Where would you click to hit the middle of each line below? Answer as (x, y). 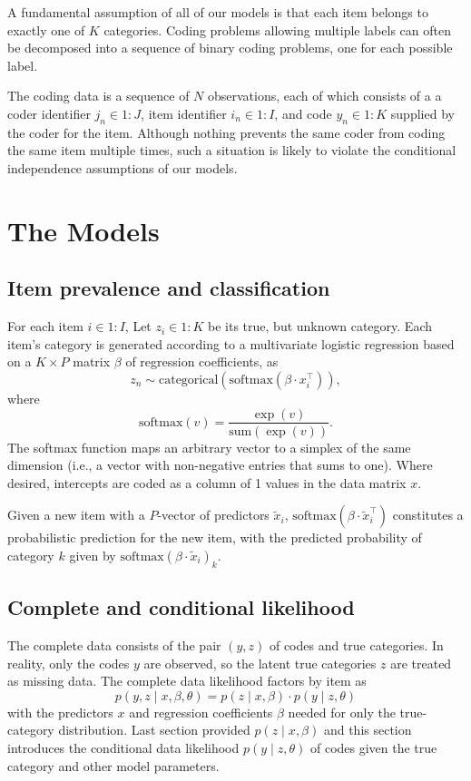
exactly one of (46, 29)
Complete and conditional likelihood (181, 607)
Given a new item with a (76, 515)
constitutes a (428, 515)
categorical (188, 380)
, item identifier (184, 113)
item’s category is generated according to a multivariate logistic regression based (231, 343)
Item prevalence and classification (169, 288)
